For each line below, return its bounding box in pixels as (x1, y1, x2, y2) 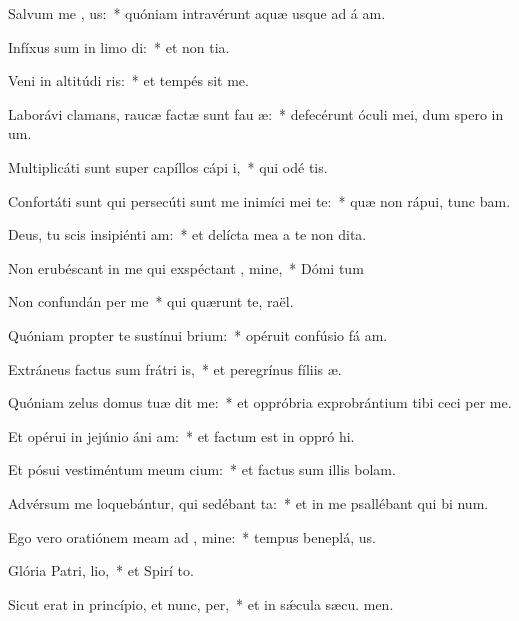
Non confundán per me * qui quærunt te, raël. (8, 291, 294, 312)
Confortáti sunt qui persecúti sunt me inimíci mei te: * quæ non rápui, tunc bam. (8, 190, 511, 211)
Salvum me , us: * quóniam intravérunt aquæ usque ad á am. (8, 3, 386, 23)
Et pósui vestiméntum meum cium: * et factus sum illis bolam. (8, 459, 396, 480)
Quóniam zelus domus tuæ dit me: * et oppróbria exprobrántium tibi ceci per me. (8, 392, 512, 413)
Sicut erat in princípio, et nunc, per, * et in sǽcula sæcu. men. (8, 593, 394, 614)
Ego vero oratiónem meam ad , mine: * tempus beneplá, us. (8, 526, 376, 547)
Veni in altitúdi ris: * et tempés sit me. (8, 70, 249, 91)
